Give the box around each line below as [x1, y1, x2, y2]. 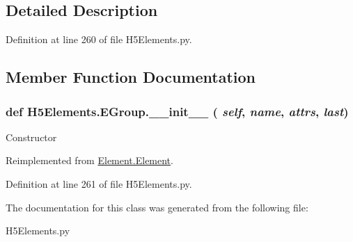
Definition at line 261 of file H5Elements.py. [6, 176, 192, 191]
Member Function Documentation [6, 66, 256, 88]
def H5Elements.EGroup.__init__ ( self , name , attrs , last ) [6, 102, 349, 120]
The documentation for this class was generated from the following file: [6, 200, 308, 214]
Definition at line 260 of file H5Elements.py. [6, 32, 192, 47]
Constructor [6, 129, 57, 144]
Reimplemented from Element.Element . [6, 153, 173, 168]
